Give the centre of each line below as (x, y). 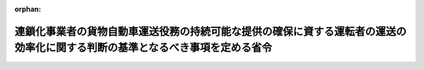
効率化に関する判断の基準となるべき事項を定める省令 (143, 48)
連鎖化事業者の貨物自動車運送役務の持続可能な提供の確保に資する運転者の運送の (210, 31)
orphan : (28, 9)
